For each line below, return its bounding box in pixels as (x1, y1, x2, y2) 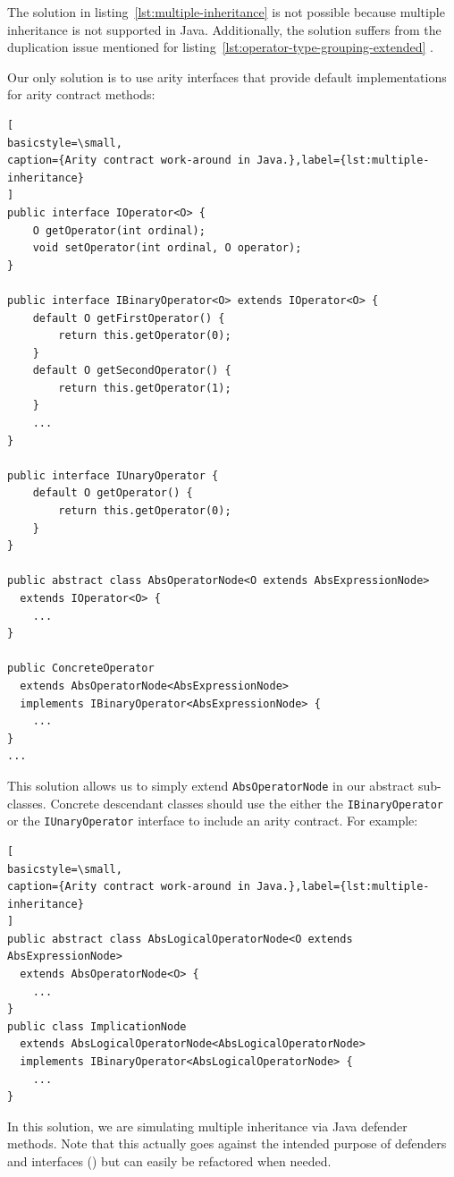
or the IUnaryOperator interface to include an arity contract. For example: (7, 811, 418, 830)
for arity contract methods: (7, 85, 156, 104)
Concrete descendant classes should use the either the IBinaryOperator (50, 793, 444, 812)
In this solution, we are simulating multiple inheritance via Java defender (7, 1116, 408, 1135)
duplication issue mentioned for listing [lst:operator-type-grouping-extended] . (7, 38, 433, 56)
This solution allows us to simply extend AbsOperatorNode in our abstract (7, 775, 415, 794)
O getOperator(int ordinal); (32, 224, 206, 237)
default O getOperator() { (32, 487, 193, 500)
